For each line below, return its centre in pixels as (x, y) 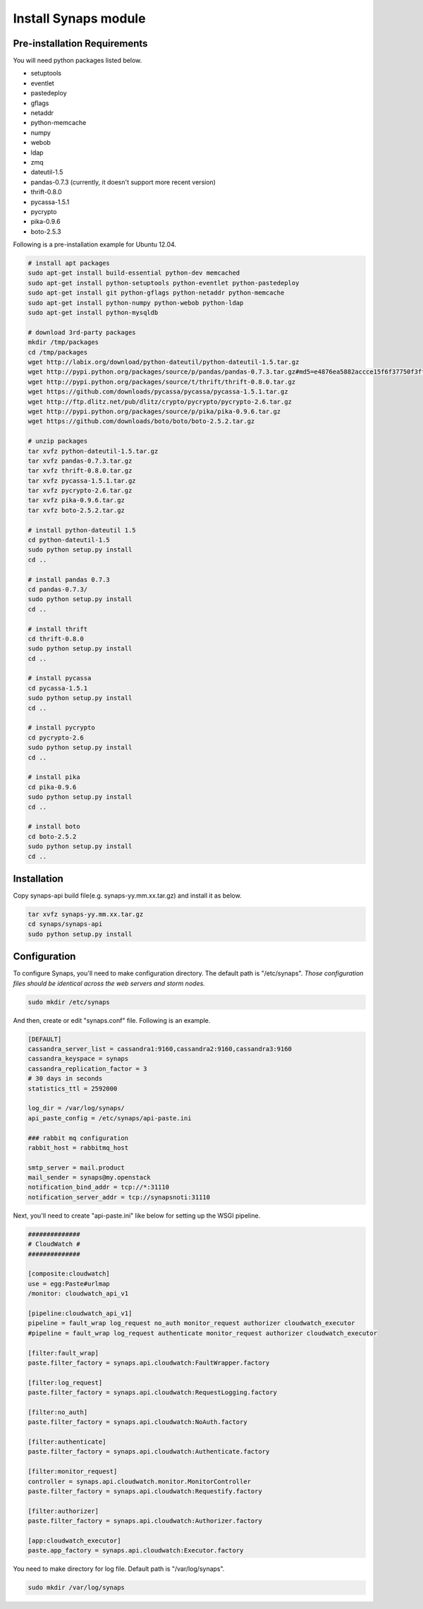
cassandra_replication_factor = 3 (87, 1069)
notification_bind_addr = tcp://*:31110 (98, 1187)
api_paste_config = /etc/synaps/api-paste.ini (110, 1118)
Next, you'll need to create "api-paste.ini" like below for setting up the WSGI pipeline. (137, 1216)
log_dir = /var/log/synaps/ (76, 1108)
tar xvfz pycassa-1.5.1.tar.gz (82, 481)
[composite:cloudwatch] (69, 1274)
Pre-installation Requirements (80, 43)
